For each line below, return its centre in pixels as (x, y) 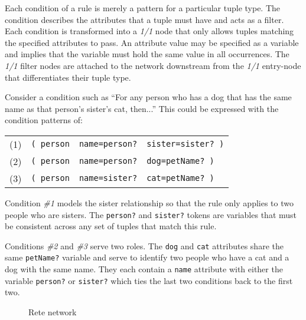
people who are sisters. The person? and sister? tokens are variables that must (151, 214)
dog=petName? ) (180, 161)
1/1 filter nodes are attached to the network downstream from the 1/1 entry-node (153, 65)
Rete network (53, 312)
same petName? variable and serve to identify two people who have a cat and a (147, 257)
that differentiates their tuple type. (68, 77)
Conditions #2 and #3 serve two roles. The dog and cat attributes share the (144, 245)
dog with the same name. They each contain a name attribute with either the (144, 269)
